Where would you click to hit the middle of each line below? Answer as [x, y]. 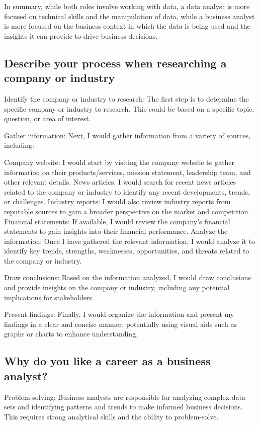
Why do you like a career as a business [107, 361]
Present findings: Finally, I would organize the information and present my [119, 314]
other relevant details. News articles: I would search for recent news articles [120, 182]
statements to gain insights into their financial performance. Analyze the [116, 231]
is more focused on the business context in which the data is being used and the [127, 26]
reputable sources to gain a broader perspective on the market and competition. [127, 211]
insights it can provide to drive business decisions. [81, 35]
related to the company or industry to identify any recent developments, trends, [127, 191]
